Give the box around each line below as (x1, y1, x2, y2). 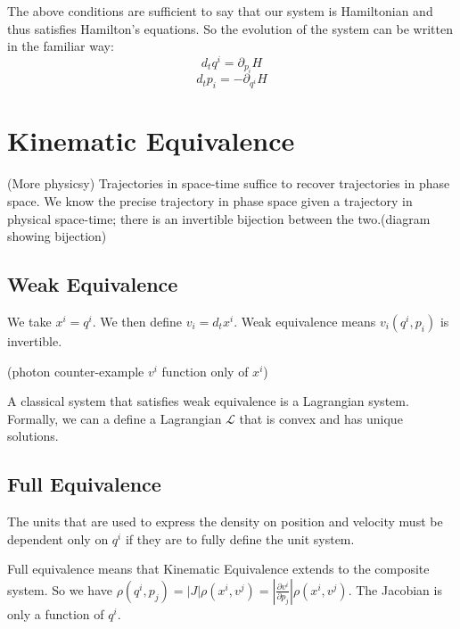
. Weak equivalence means (234, 311, 376, 330)
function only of (161, 361, 249, 380)
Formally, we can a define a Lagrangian (7, 409, 222, 427)
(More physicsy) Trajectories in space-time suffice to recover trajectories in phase (7, 174, 450, 193)
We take (7, 311, 52, 330)
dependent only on (7, 529, 109, 548)
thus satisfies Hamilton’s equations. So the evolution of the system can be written (7, 19, 453, 37)
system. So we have (7, 580, 112, 599)
